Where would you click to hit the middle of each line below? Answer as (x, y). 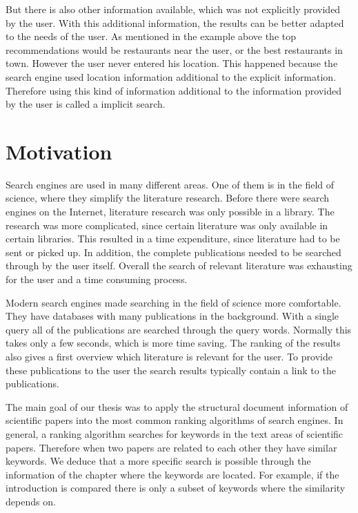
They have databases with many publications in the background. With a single (172, 316)
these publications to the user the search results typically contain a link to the (171, 370)
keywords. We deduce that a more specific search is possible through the (158, 461)
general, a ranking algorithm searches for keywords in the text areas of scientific (175, 433)
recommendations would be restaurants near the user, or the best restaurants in (174, 49)
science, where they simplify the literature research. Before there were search (167, 198)
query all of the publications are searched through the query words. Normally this (179, 329)
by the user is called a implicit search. (86, 104)
